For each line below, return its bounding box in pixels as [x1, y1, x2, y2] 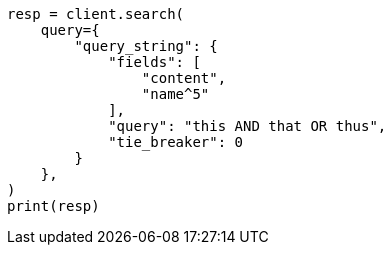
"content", [141, 70, 227, 86]
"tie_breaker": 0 [108, 134, 244, 150]
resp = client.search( [7, 6, 185, 22]
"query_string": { [74, 38, 218, 54]
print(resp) [7, 198, 100, 214]
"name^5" [141, 86, 210, 102]
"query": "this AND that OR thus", [108, 118, 387, 134]
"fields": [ [108, 54, 201, 70]
